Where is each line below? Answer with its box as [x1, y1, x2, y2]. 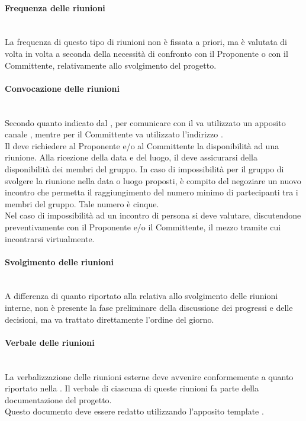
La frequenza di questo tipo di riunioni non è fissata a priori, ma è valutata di [5, 36, 288, 48]
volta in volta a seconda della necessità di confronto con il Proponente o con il [5, 47, 288, 59]
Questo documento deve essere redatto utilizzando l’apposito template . [5, 405, 264, 417]
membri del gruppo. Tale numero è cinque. [5, 197, 159, 210]
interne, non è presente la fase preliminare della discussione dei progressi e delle [5, 301, 293, 314]
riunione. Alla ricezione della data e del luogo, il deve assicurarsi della [5, 151, 257, 163]
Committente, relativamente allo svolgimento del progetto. [5, 59, 217, 71]
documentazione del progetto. [5, 393, 112, 406]
